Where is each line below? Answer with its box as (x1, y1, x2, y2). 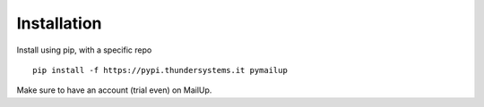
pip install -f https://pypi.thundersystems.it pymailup (32, 65, 289, 75)
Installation (16, 13, 102, 33)
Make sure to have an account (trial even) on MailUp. (16, 85, 212, 95)
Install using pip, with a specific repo (16, 45, 152, 55)
